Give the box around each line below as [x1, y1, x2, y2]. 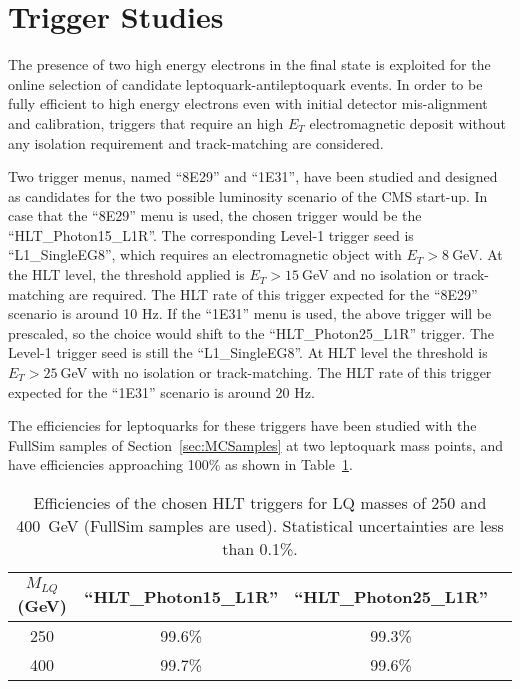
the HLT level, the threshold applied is [8, 264, 245, 285]
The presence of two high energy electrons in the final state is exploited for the [8, 54, 491, 75]
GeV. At [452, 244, 503, 265]
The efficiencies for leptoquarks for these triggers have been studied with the [8, 415, 477, 436]
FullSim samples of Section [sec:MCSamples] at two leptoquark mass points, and [8, 434, 504, 455]
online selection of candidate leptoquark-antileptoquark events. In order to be [8, 73, 483, 94]
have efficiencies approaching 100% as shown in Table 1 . [8, 454, 353, 475]
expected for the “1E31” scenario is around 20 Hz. [8, 381, 315, 402]
